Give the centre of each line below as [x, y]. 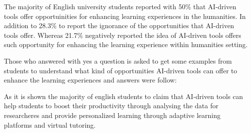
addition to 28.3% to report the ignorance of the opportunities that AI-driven [119, 25]
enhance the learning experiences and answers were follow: [90, 80]
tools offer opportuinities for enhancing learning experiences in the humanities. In [125, 16]
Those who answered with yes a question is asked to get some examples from [118, 60]
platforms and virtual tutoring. [50, 125]
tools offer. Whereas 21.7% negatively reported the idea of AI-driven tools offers [123, 35]
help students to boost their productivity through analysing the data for [111, 106]
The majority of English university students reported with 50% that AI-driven [120, 6]
